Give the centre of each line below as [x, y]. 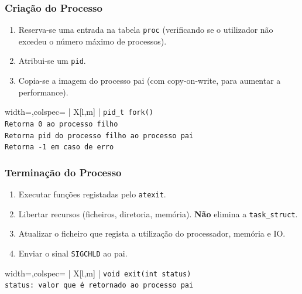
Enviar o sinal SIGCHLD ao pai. [73, 253]
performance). [43, 92]
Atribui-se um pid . [52, 61]
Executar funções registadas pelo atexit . [92, 194]
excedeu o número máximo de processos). [92, 41]
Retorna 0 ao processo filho [61, 124]
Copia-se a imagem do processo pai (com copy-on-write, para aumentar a [150, 81]
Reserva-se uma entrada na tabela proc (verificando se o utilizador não [146, 30]
